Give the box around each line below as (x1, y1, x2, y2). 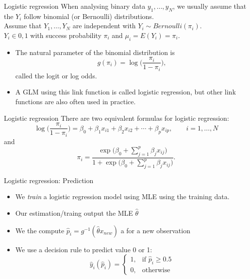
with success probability (30, 30, 101, 40)
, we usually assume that (173, 1, 247, 11)
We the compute (15, 225, 65, 235)
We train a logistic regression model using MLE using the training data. (15, 191, 230, 202)
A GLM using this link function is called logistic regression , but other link (15, 87, 236, 97)
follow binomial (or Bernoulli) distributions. (24, 11, 154, 21)
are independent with (72, 20, 136, 31)
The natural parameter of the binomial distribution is (15, 47, 175, 57)
